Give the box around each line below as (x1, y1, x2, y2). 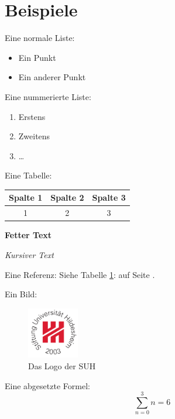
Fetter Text (5, 229, 52, 241)
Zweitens (18, 130, 50, 142)
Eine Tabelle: (5, 169, 52, 181)
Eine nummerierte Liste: (5, 90, 91, 102)
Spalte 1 (9, 191, 43, 204)
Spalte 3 (92, 191, 126, 204)
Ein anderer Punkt (18, 71, 86, 83)
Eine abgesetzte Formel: (5, 379, 90, 391)
